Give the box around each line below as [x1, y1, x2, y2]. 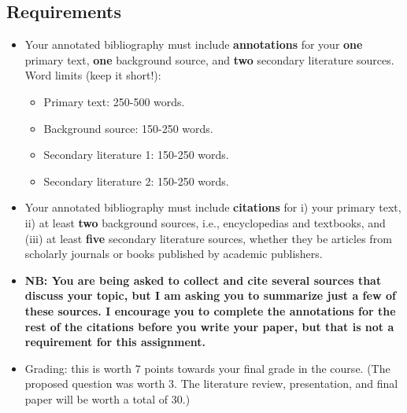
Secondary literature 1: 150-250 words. [43, 146, 229, 163]
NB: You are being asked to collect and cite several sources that [24, 271, 382, 288]
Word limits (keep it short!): [24, 67, 161, 83]
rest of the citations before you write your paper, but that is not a [24, 318, 394, 334]
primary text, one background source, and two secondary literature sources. [24, 51, 394, 68]
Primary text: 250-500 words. [43, 93, 185, 109]
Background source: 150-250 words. [43, 120, 213, 136]
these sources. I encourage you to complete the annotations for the [24, 302, 396, 319]
